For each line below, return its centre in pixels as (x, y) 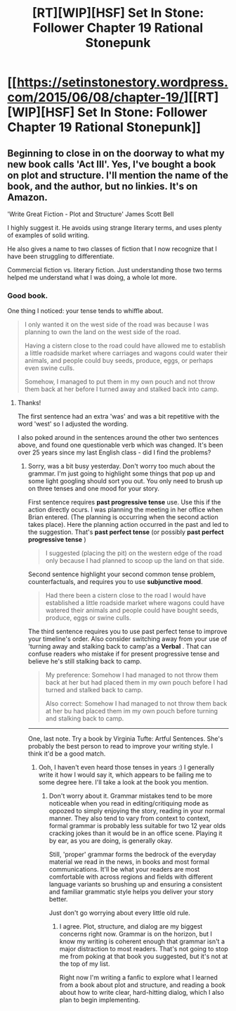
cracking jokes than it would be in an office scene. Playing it (136, 833)
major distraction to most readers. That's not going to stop (144, 949)
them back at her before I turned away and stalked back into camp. (122, 389)
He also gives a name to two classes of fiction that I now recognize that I (112, 249)
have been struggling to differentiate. (61, 256)
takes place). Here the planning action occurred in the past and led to (128, 525)
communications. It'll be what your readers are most (124, 870)
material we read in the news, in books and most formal (129, 862)
